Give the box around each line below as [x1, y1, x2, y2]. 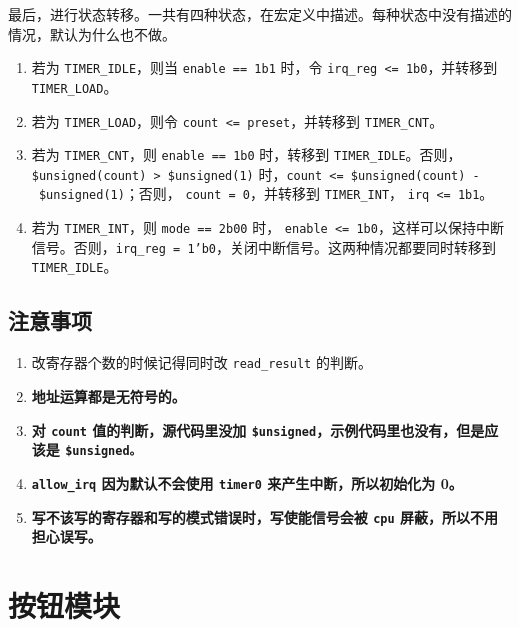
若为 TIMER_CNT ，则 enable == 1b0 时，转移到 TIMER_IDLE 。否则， [31, 144, 462, 165]
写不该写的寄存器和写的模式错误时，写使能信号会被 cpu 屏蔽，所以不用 [31, 506, 499, 527]
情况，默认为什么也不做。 [8, 23, 176, 44]
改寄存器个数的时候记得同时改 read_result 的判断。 [31, 352, 372, 373]
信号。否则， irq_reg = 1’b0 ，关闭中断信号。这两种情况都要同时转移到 [31, 236, 497, 257]
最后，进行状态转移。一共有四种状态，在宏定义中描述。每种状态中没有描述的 [8, 4, 512, 24]
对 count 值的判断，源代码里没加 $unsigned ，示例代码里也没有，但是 [31, 419, 485, 440]
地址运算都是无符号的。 [31, 385, 186, 406]
